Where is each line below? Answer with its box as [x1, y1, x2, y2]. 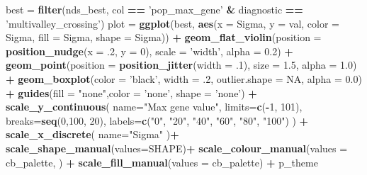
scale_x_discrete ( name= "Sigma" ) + [6, 127, 179, 142]
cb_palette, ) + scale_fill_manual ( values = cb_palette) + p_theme [6, 154, 318, 169]
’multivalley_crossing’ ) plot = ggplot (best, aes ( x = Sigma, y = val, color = [6, 16, 339, 30]
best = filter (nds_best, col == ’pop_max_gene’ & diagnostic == [6, 2, 303, 16]
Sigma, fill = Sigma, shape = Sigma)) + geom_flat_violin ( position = [6, 30, 322, 45]
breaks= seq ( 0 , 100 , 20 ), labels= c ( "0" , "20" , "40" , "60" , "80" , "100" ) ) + [6, 113, 309, 128]
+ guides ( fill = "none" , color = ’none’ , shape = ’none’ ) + [6, 85, 257, 100]
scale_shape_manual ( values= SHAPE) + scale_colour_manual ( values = [6, 140, 348, 155]
